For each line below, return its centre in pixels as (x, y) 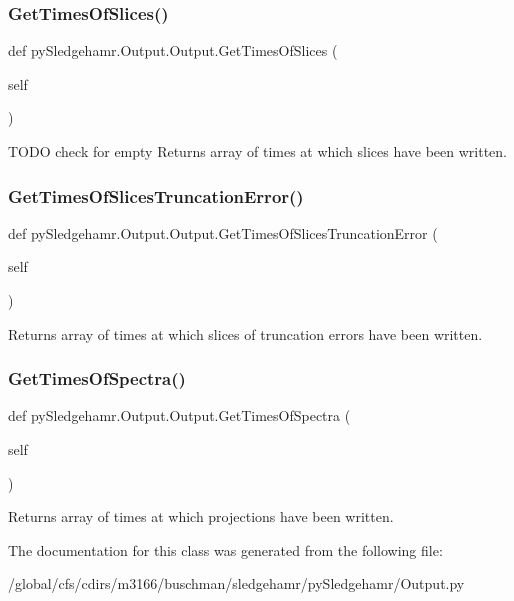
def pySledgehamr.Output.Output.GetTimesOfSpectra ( (179, 415)
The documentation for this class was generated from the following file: (225, 549)
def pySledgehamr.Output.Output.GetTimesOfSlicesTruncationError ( (223, 232)
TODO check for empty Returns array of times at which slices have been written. (257, 151)
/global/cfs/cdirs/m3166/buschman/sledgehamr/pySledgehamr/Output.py (236, 583)
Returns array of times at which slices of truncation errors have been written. (245, 333)
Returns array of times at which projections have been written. (201, 516)
